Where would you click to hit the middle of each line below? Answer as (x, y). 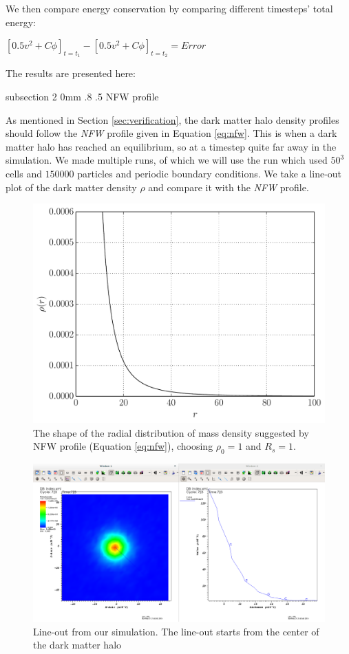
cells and (24, 173)
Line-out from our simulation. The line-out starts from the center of (176, 631)
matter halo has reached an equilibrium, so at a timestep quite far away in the (171, 146)
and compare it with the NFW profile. (229, 187)
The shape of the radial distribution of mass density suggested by (171, 432)
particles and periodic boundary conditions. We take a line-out (210, 173)
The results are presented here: (71, 73)
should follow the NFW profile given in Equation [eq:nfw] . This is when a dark (171, 133)
